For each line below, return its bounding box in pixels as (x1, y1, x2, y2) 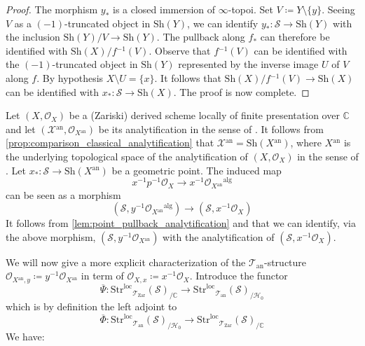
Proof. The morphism (6, 2, 98, 16)
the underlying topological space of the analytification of (6, 148, 248, 163)
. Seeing (322, 2, 355, 16)
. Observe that (149, 43, 211, 57)
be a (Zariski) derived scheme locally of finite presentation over (69, 108, 340, 123)
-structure (264, 254, 307, 269)
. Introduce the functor (189, 268, 288, 283)
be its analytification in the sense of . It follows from (98, 121, 324, 136)
